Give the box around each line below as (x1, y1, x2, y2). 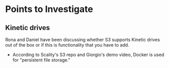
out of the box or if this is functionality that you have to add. (5, 42, 130, 48)
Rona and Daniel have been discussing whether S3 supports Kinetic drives (5, 36, 160, 42)
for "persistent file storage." (12, 57, 71, 63)
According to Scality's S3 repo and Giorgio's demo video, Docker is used (12, 51, 164, 57)
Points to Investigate (5, 3, 93, 15)
